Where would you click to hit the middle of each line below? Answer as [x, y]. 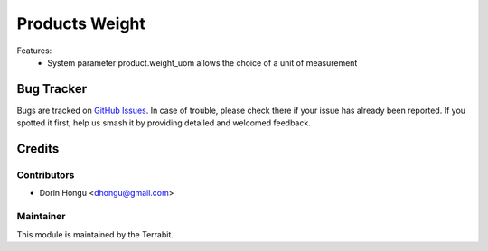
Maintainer [41, 217]
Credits [38, 149]
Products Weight [81, 23]
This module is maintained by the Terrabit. [95, 234]
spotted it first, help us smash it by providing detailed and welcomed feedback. [164, 123]
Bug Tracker [52, 89]
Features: [34, 51]
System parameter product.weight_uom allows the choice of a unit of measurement [202, 62]
